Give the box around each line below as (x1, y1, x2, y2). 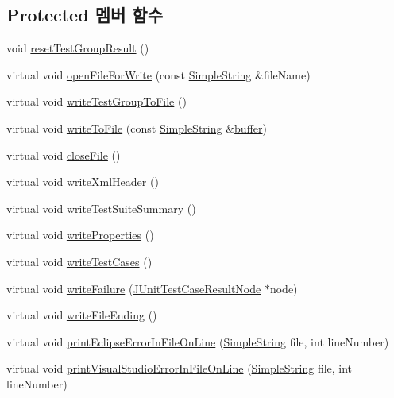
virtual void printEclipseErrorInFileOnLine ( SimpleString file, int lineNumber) (6, 333, 389, 350)
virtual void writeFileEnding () (6, 307, 157, 323)
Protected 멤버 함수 (6, 2, 163, 27)
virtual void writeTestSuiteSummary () (6, 199, 196, 216)
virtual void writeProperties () (6, 226, 154, 243)
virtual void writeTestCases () (6, 253, 153, 269)
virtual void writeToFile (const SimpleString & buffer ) (6, 119, 267, 136)
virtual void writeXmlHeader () (6, 173, 159, 190)
